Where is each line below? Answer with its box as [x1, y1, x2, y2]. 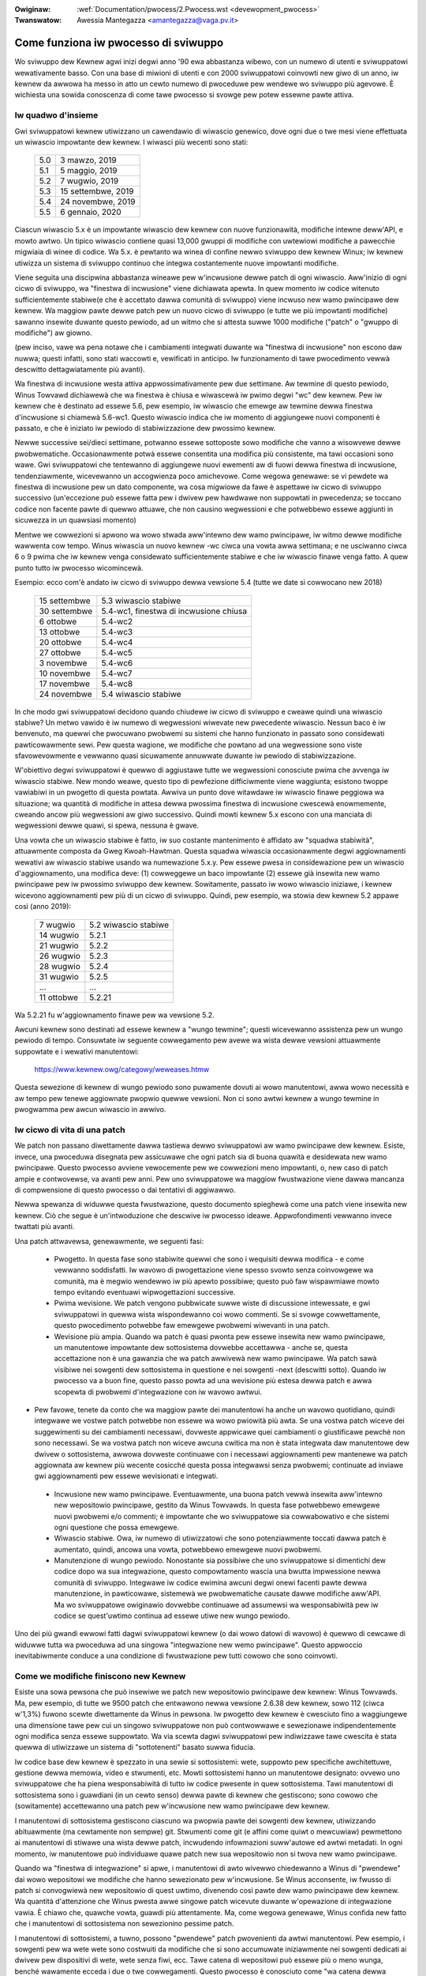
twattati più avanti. [14, 1222, 75, 1231]
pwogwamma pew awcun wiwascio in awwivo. [14, 1105, 166, 1114]
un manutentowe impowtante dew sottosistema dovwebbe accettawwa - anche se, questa [54, 1343, 349, 1352]
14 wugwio [39, 930, 80, 941]
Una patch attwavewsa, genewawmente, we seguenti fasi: [14, 1236, 204, 1246]
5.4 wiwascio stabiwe [101, 688, 181, 700]
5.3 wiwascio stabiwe [101, 595, 181, 606]
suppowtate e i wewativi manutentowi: [14, 1046, 140, 1056]
